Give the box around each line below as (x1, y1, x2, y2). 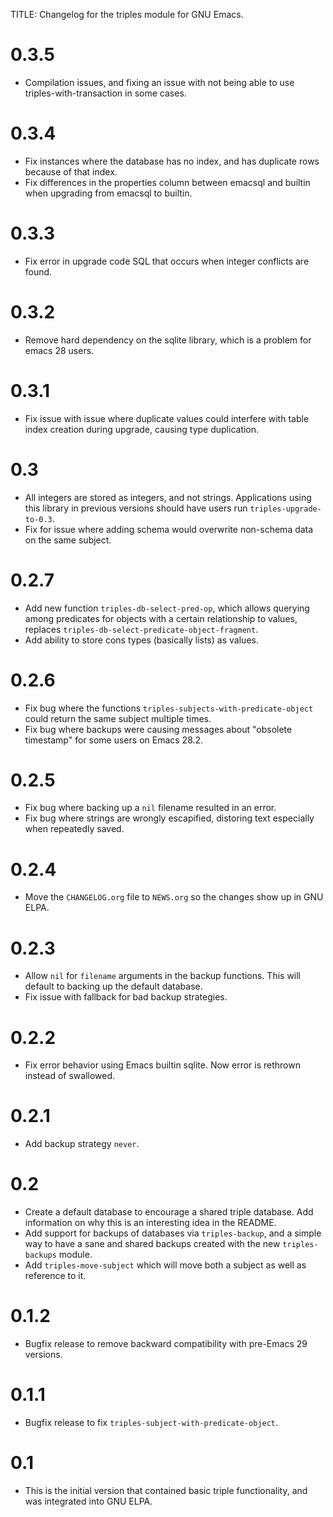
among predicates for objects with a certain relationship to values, (24, 612, 298, 624)
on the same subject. (24, 534, 112, 546)
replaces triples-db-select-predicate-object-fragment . (24, 623, 259, 635)
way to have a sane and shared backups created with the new (24, 1238, 281, 1250)
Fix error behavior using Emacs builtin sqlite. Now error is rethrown (24, 1059, 301, 1071)
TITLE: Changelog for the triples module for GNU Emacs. (10, 9, 244, 20)
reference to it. (24, 1270, 87, 1282)
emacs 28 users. (24, 344, 95, 356)
